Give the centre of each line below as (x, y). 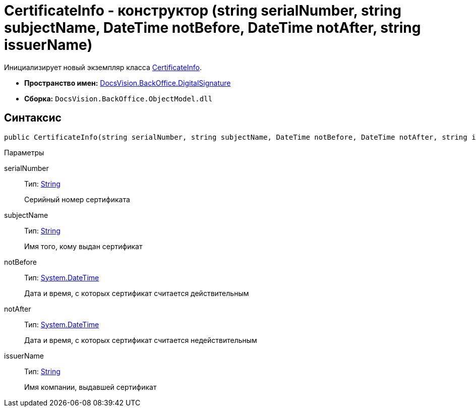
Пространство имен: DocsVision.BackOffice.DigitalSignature (128, 83)
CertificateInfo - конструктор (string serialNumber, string (203, 11)
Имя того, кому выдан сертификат (83, 246)
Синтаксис (33, 118)
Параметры (24, 152)
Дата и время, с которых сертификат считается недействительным (141, 340)
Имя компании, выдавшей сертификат (91, 387)
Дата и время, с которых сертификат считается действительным (137, 293)
